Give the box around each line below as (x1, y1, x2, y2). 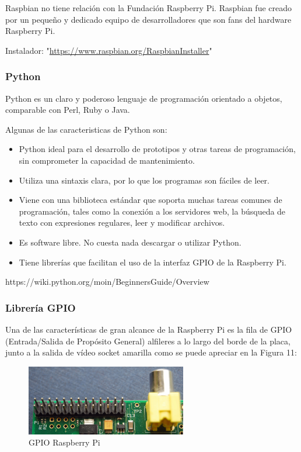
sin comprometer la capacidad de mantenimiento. (19, 154, 195, 166)
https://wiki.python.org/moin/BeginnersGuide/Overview (5, 275, 209, 288)
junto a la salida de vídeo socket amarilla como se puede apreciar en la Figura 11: (5, 346, 297, 358)
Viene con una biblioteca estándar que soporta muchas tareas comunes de (19, 194, 282, 206)
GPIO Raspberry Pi (29, 436, 100, 448)
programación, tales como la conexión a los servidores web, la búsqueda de (19, 205, 286, 217)
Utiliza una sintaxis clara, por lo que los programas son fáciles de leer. (19, 174, 269, 186)
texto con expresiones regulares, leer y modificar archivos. (19, 216, 225, 229)
